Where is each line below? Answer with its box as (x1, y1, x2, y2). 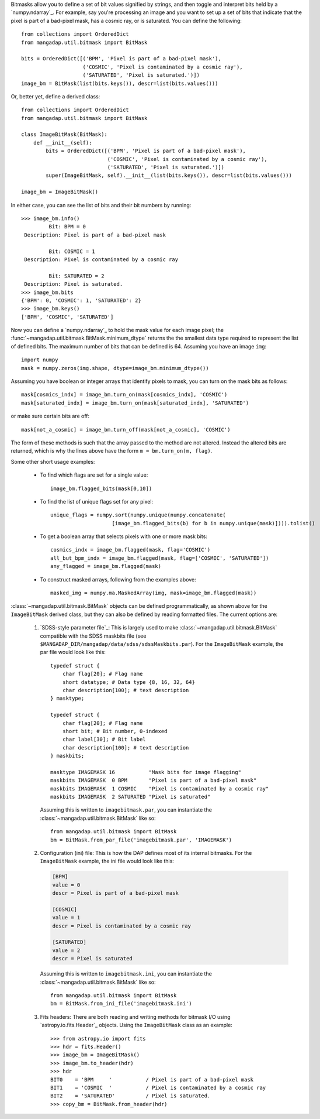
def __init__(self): (33, 139, 92, 146)
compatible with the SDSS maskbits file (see (40, 632, 147, 639)
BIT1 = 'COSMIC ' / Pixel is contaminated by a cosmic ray (50, 1084, 266, 1091)
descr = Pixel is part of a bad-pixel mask (52, 890, 179, 896)
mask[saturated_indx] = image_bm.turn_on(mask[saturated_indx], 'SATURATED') (21, 399, 249, 406)
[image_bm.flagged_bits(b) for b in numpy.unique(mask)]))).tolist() (112, 520, 315, 526)
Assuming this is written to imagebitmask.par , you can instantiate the (40, 806, 213, 813)
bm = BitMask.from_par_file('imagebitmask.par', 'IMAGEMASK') (50, 836, 232, 843)
